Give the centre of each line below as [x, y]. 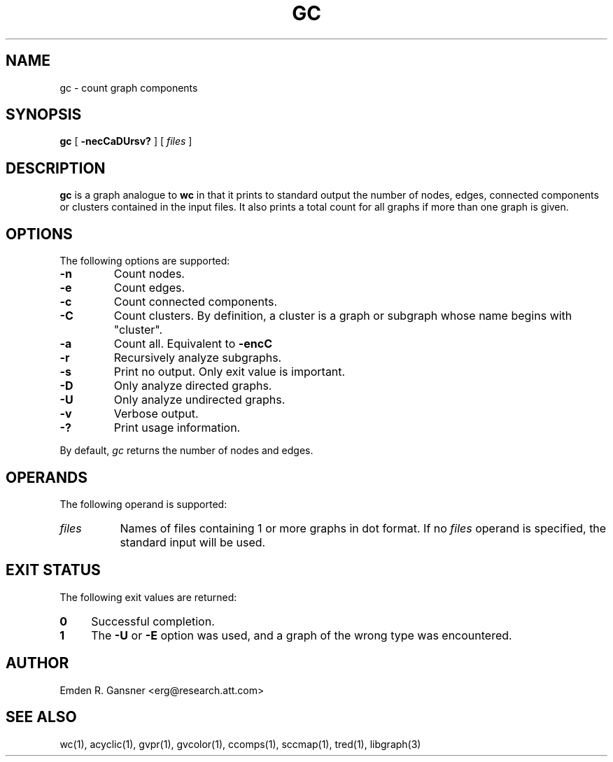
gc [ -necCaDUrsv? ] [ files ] [126, 141]
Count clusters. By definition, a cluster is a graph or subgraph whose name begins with [343, 316]
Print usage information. [177, 428]
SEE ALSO [41, 717]
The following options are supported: [145, 261]
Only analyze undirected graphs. [199, 400]
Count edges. [149, 288]
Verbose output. [156, 414]
